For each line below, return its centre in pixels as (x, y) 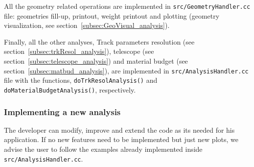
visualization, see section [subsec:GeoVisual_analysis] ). (87, 25)
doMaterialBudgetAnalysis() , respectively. (70, 89)
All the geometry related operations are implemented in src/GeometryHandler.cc (127, 6)
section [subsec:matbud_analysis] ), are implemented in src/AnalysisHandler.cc (126, 70)
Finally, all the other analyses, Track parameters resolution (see (99, 41)
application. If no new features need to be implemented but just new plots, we (121, 139)
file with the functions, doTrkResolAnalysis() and (81, 80)
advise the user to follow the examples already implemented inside (103, 149)
